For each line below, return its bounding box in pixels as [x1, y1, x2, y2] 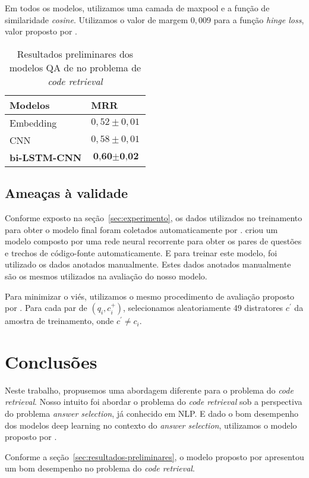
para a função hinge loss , [213, 13, 304, 26]
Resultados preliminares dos [17, 46, 134, 61]
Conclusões [5, 349, 97, 373]
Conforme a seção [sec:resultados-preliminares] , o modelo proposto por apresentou [5, 450, 304, 463]
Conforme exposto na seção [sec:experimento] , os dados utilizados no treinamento [5, 211, 302, 224]
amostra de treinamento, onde [5, 315, 114, 327]
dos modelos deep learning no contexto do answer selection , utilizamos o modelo [5, 419, 297, 431]
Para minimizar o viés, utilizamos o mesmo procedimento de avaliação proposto [5, 290, 295, 302]
